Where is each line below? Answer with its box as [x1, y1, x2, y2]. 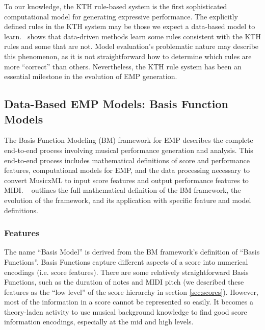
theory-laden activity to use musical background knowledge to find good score [4, 306, 247, 317]
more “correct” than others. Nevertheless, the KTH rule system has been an [4, 61, 242, 71]
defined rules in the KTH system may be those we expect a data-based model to [4, 21, 255, 32]
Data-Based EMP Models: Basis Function [4, 96, 228, 112]
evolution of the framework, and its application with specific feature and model [4, 194, 251, 205]
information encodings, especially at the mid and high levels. [4, 316, 194, 327]
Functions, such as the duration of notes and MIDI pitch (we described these [4, 276, 244, 287]
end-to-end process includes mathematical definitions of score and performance [4, 155, 250, 165]
